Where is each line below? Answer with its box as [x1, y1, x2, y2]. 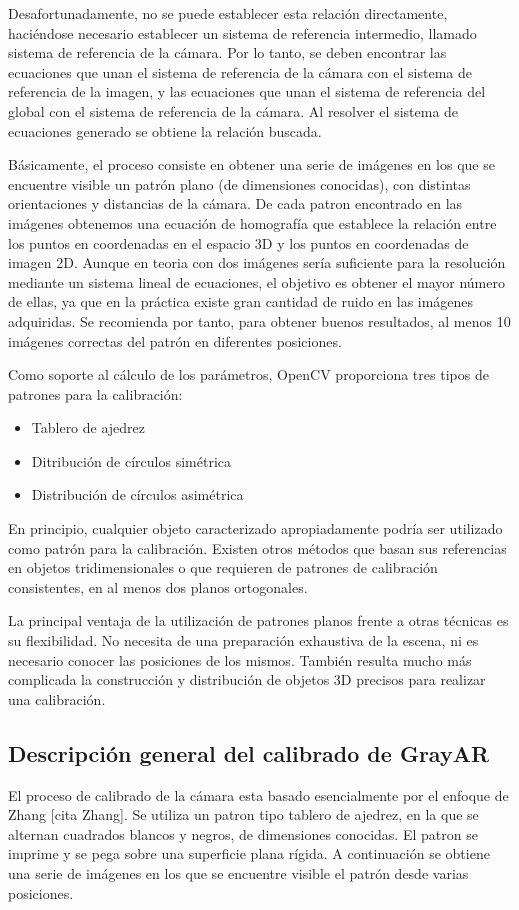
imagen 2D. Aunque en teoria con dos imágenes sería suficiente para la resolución [8, 252, 506, 273]
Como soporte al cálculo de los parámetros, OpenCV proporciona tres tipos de [8, 364, 489, 385]
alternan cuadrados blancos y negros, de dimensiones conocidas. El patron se [8, 823, 478, 844]
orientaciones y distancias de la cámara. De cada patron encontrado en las [8, 193, 463, 214]
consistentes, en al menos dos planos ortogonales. [8, 576, 308, 597]
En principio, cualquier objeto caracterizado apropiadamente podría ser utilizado [8, 518, 503, 539]
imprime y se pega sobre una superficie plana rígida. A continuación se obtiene [8, 843, 490, 864]
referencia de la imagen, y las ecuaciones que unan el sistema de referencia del [8, 81, 486, 102]
